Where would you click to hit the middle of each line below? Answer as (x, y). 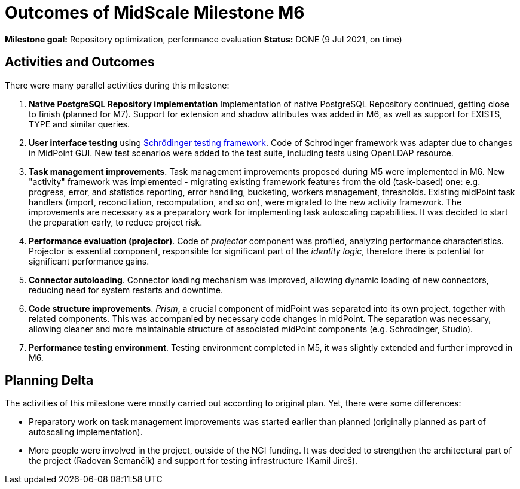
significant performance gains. (89, 261)
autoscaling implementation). (86, 432)
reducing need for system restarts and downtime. (126, 290)
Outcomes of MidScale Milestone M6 (155, 13)
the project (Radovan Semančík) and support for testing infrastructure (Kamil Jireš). (193, 461)
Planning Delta (49, 381)
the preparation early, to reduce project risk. (116, 222)
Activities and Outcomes (80, 62)
